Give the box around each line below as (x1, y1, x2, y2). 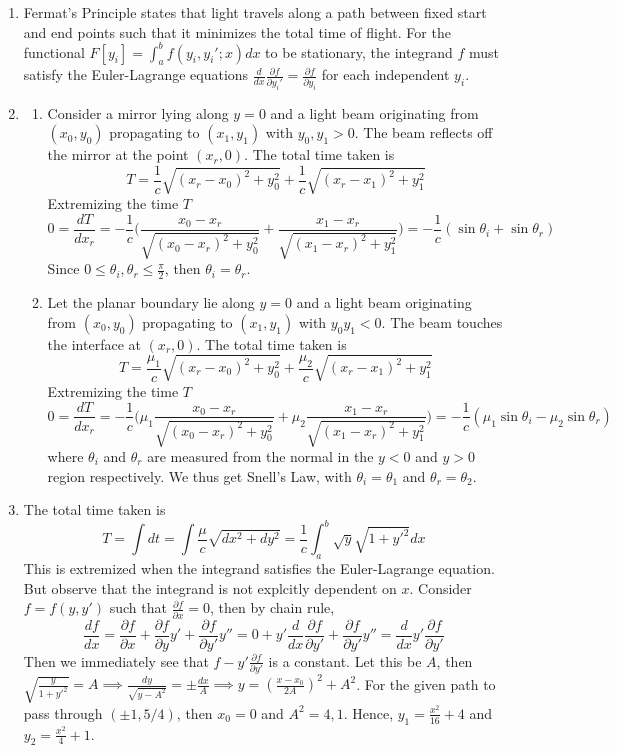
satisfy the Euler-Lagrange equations (23, 64, 249, 85)
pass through (23, 702, 103, 723)
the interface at (47, 333, 141, 354)
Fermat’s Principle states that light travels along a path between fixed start (23, 2, 487, 22)
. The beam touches (381, 311, 503, 332)
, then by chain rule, (210, 597, 335, 618)
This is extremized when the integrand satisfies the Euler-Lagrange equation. (23, 558, 495, 579)
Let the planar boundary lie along (47, 292, 255, 313)
